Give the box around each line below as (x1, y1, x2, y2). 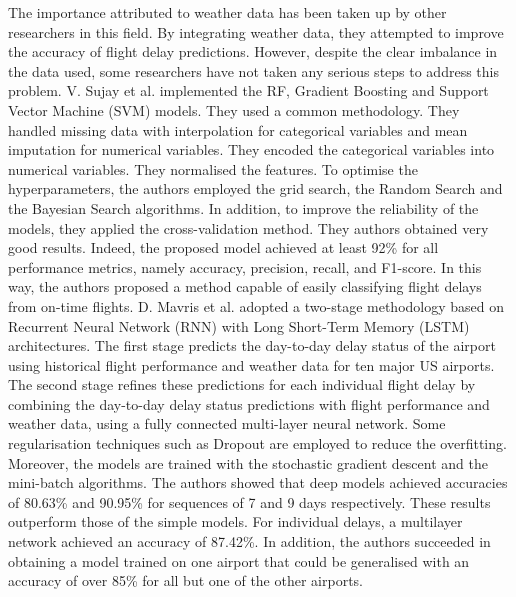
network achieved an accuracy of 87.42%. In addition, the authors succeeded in (8, 531, 491, 552)
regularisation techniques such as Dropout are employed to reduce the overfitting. (8, 433, 507, 454)
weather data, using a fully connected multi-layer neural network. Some (8, 413, 446, 434)
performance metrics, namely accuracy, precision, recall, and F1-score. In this (8, 256, 482, 277)
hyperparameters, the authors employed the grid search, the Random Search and (8, 178, 503, 199)
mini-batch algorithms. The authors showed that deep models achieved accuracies (8, 472, 508, 493)
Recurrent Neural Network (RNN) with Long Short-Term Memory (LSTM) (8, 315, 470, 336)
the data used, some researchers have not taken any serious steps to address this (8, 60, 499, 81)
